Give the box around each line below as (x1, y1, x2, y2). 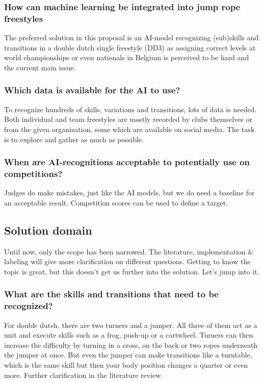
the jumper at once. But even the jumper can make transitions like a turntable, (4, 349, 252, 360)
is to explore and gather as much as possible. (4, 134, 144, 144)
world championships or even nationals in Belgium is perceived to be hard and (4, 52, 249, 63)
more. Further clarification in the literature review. (4, 369, 163, 380)
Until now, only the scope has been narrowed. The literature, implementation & (4, 246, 254, 257)
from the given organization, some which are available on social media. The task (4, 123, 255, 134)
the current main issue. (4, 62, 76, 72)
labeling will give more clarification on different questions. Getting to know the (4, 256, 251, 267)
